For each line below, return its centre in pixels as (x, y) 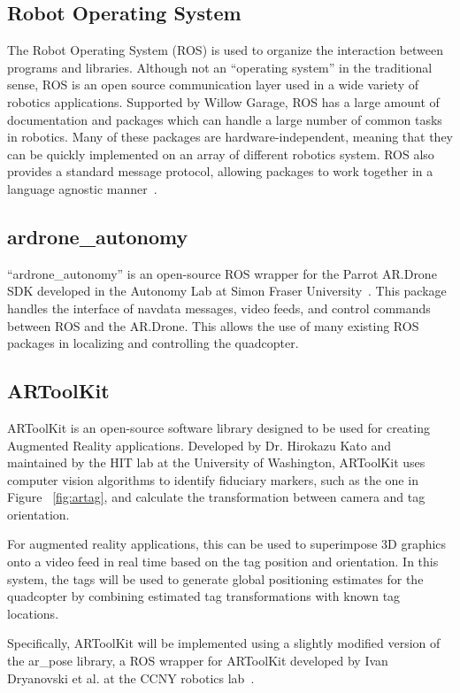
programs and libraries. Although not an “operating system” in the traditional (220, 67)
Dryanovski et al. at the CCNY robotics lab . (131, 678)
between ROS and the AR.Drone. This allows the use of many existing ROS (213, 325)
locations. (33, 613)
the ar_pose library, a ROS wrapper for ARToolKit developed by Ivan (198, 661)
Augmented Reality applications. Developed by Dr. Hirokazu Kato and (199, 445)
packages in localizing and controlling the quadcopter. (153, 343)
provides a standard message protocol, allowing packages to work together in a (220, 171)
